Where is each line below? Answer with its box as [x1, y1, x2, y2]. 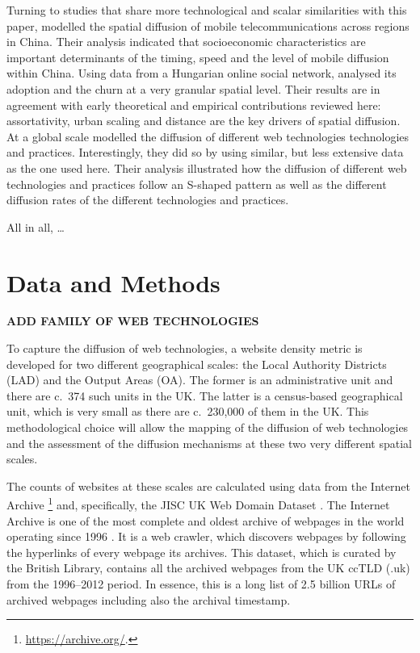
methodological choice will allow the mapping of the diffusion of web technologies [6, 419, 409, 435]
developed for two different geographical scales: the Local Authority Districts [6, 355, 387, 372]
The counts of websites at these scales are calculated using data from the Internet [6, 477, 410, 494]
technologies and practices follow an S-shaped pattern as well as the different [6, 175, 387, 192]
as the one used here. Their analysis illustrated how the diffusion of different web [6, 159, 407, 176]
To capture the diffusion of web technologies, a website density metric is [6, 340, 363, 357]
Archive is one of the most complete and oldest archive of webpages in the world [6, 512, 405, 529]
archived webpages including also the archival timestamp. [6, 591, 291, 608]
